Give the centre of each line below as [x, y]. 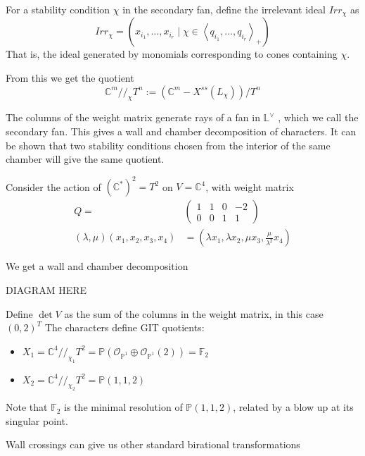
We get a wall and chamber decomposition [97, 266]
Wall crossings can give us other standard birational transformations [153, 444]
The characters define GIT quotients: [124, 327]
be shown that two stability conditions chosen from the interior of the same [168, 145]
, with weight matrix [250, 186]
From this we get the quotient [70, 78]
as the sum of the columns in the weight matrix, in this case [194, 313]
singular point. [37, 420]
